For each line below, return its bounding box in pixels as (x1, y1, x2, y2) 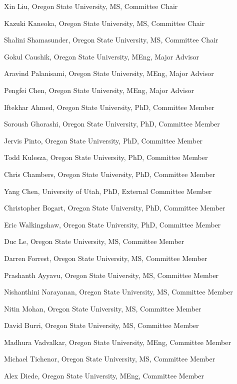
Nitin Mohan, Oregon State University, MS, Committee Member (4, 303, 201, 313)
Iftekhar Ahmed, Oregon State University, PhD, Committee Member (4, 101, 214, 112)
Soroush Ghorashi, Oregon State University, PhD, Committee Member (4, 118, 220, 129)
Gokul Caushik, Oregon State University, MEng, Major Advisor (4, 51, 199, 61)
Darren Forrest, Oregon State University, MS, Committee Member (4, 252, 207, 263)
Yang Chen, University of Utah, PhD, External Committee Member (4, 185, 212, 196)
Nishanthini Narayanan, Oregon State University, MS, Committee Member (4, 286, 233, 297)
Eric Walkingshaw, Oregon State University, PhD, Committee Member (4, 219, 221, 229)
